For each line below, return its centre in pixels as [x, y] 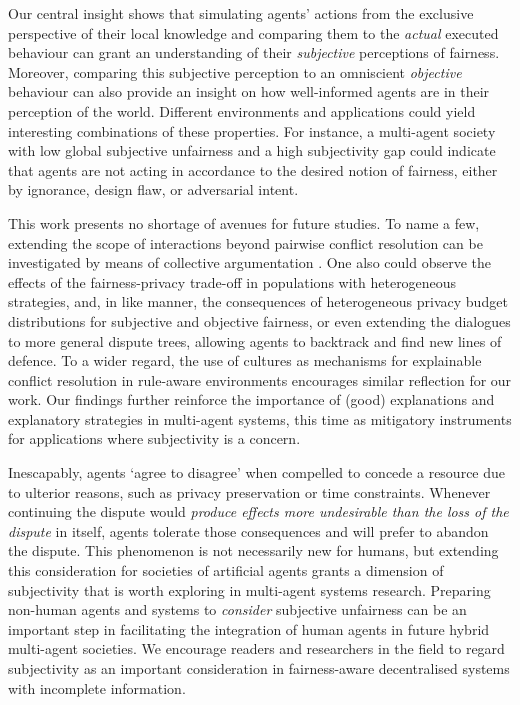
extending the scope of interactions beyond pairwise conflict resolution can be [245, 242]
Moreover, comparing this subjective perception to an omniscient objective [235, 71]
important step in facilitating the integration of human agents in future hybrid [249, 628]
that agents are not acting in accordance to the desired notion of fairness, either [253, 169]
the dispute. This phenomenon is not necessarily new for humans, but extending [253, 550]
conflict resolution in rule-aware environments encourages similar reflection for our [260, 379]
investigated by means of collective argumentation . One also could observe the [249, 262]
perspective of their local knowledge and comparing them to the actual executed [253, 32]
